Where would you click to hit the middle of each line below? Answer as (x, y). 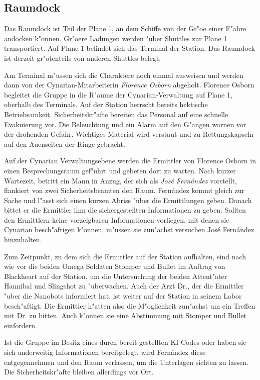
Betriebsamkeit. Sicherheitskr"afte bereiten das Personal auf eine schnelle (116, 114)
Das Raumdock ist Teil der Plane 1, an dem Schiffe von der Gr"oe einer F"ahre (125, 28)
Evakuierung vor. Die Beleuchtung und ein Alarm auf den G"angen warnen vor (125, 124)
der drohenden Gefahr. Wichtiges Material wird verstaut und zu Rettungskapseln (129, 134)
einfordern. (21, 325)
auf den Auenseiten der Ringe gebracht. (65, 144)
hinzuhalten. (23, 240)
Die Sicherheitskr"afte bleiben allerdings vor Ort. (79, 372)
